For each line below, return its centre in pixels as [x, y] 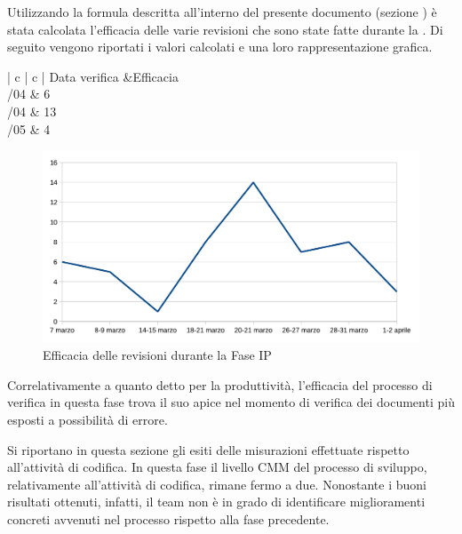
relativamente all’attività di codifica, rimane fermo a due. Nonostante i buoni [217, 484]
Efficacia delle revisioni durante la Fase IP [157, 355]
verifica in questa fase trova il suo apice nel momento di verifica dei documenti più [231, 402]
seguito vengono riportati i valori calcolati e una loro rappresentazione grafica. [220, 47]
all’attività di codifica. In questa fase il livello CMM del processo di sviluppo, [217, 467]
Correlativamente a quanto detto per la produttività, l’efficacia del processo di [220, 384]
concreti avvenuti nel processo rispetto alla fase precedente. [168, 519]
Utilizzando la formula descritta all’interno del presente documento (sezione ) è [222, 12]
